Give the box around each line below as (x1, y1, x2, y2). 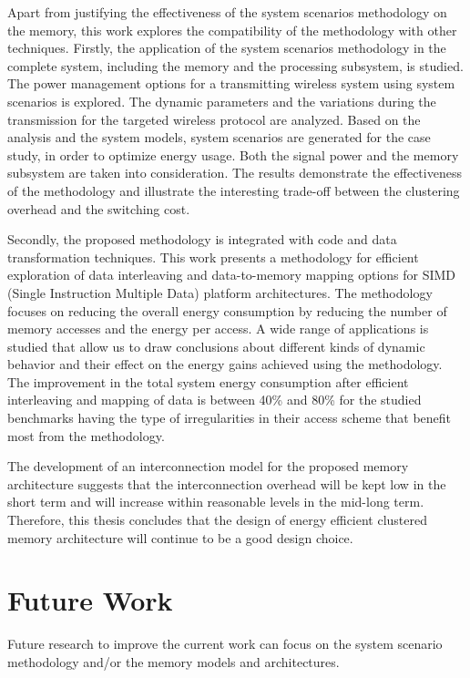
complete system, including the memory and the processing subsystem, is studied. (7, 56, 464, 75)
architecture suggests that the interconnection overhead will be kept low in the (7, 474, 446, 493)
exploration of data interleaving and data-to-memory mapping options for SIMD (7, 265, 456, 284)
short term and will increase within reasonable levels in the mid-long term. (7, 492, 424, 511)
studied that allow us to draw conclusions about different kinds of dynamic (7, 336, 425, 355)
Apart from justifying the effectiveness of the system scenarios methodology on (7, 3, 447, 21)
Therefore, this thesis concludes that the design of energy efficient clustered (7, 510, 428, 529)
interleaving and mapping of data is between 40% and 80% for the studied (7, 390, 422, 409)
